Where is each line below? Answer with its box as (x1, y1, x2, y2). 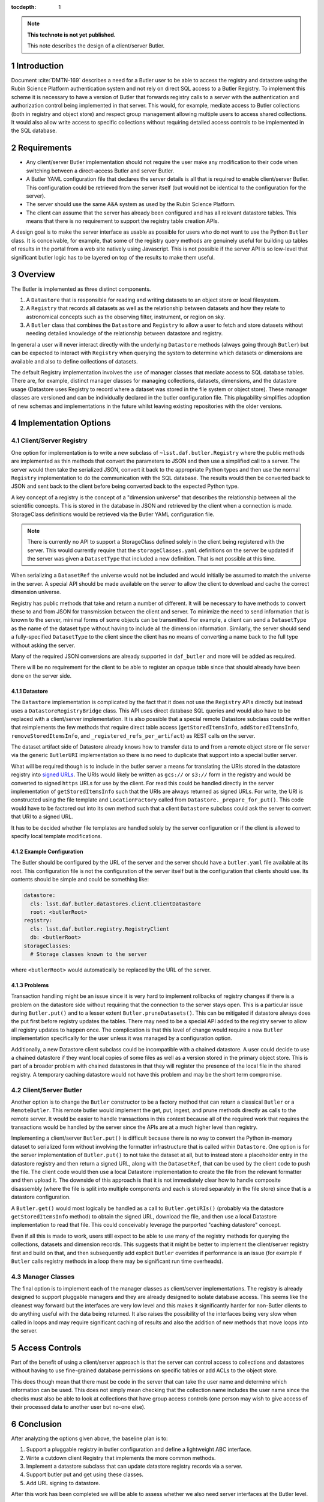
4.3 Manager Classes (11, 1272, 75, 1281)
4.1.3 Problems (11, 981, 49, 988)
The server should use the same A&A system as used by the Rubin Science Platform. (26, 201, 236, 208)
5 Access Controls (11, 1343, 82, 1353)
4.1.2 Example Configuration (11, 848, 83, 855)
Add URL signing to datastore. (26, 1479, 101, 1486)
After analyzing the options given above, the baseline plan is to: (11, 1435, 168, 1442)
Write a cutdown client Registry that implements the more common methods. (26, 1454, 216, 1461)
